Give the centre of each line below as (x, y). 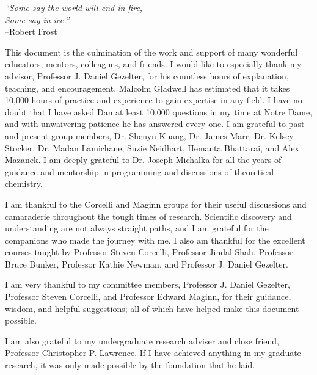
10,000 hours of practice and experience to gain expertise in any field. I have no (154, 100)
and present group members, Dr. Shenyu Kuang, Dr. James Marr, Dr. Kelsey (149, 135)
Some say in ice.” (37, 19)
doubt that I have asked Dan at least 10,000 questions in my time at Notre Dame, (159, 111)
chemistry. (24, 184)
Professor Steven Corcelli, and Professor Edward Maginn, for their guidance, (148, 297)
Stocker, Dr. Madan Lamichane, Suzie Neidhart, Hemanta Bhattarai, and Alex (152, 147)
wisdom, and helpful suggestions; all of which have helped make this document (152, 308)
